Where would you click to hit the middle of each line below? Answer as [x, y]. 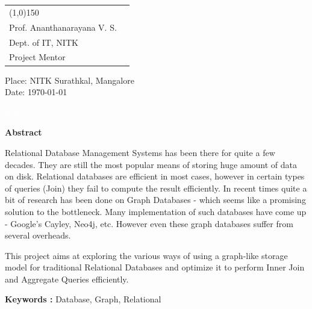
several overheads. [38, 235]
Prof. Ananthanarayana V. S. [63, 27]
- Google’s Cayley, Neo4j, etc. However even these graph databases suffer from [149, 223]
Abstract [23, 132]
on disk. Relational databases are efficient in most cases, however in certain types [155, 176]
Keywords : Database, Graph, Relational [83, 299]
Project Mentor [37, 57]
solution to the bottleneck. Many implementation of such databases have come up [156, 211]
